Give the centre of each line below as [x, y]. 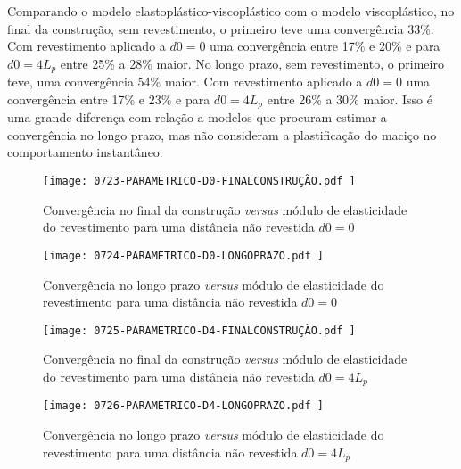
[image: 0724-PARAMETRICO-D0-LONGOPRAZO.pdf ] [183, 255]
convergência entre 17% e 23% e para [109, 99]
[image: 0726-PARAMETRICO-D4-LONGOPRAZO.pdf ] [183, 406]
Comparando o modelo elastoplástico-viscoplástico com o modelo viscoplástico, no [231, 11]
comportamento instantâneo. [85, 152]
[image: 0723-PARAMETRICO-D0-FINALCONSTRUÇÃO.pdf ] [199, 181]
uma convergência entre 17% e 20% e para [325, 46]
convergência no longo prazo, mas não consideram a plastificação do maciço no [222, 134]
